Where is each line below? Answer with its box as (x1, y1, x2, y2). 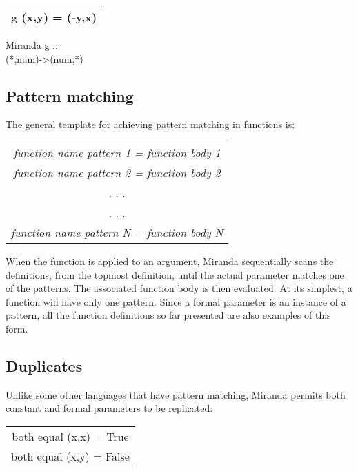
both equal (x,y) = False (11, 448, 130, 464)
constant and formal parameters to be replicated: (6, 401, 213, 415)
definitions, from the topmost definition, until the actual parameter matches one (6, 267, 344, 282)
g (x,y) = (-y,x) (11, 9, 97, 25)
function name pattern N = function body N (11, 224, 223, 240)
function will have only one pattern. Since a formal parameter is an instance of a (6, 294, 346, 308)
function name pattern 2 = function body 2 (13, 164, 221, 180)
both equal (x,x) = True (12, 428, 129, 444)
